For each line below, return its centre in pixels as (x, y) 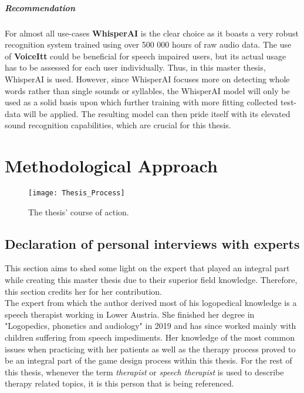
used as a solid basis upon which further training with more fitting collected (141, 102)
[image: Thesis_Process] (77, 193)
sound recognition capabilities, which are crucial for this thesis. (118, 125)
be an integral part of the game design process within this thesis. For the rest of (148, 360)
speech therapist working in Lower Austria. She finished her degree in (130, 314)
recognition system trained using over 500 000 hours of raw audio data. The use (148, 44)
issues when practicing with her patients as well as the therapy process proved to (150, 349)
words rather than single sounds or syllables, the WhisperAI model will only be (147, 90)
